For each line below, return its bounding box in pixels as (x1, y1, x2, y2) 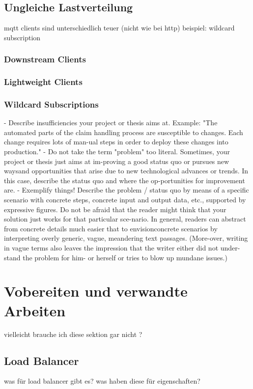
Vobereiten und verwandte (4, 281, 188, 301)
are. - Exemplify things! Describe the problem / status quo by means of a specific (4, 185, 249, 195)
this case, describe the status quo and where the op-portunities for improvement (4, 175, 245, 185)
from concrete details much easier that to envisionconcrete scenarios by (4, 223, 218, 233)
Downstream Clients (4, 53, 86, 65)
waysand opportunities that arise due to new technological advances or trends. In (4, 166, 249, 176)
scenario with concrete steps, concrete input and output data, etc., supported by (4, 194, 246, 205)
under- (220, 243, 240, 253)
